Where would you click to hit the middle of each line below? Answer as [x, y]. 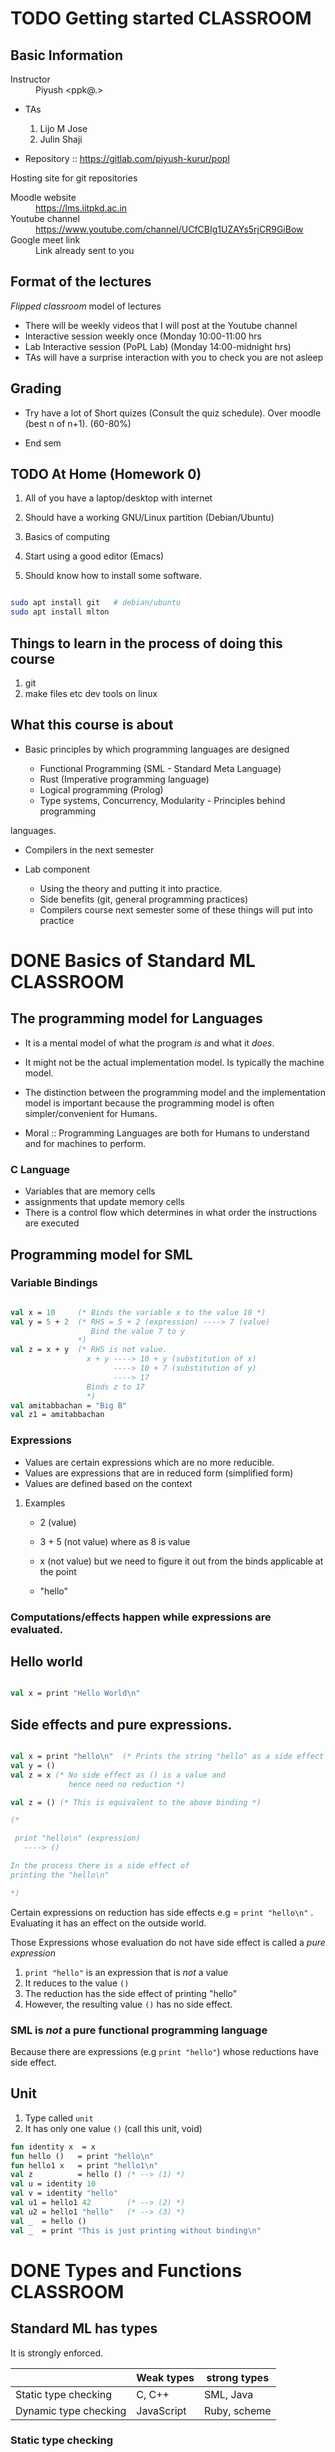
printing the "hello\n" [60, 1875]
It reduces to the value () [77, 1983]
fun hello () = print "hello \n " [82, 2156]
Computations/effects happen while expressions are [141, 1617]
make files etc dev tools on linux [91, 693]
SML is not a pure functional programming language [139, 2030]
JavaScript [161, 2410]
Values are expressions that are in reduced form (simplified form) [159, 1473]
